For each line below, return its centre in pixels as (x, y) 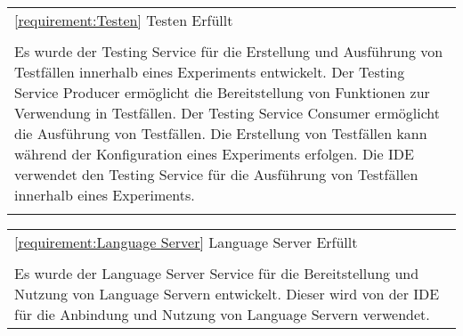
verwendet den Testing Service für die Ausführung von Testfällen (216, 174)
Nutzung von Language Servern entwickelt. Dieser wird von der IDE (227, 294)
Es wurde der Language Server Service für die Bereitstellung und (217, 273)
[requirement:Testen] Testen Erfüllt (124, 20)
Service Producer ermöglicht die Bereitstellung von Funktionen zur (222, 92)
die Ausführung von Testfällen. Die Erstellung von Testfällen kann (221, 133)
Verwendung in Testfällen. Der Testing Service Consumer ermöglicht (227, 113)
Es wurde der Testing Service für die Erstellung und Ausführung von (229, 51)
